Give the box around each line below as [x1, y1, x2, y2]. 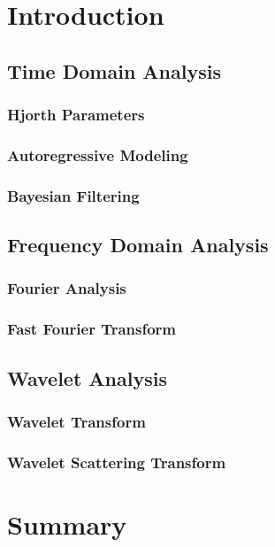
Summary [7, 505, 127, 542]
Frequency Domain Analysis [7, 231, 269, 258]
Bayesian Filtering [7, 184, 140, 206]
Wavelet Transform [7, 410, 146, 432]
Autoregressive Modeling [7, 143, 188, 166]
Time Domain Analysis [7, 57, 221, 84]
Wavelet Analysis [7, 364, 167, 391]
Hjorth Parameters [7, 104, 145, 126]
